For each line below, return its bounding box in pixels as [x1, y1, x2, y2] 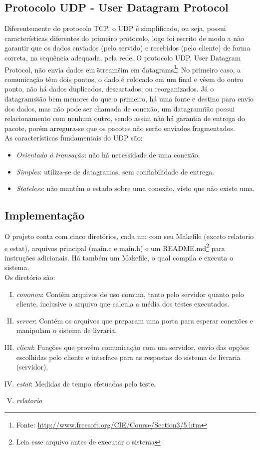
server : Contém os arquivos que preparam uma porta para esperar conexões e [16, 315, 253, 325]
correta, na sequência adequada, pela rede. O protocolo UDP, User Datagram [4, 52, 241, 62]
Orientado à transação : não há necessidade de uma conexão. [16, 149, 200, 159]
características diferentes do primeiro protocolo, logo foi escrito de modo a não [4, 32, 245, 43]
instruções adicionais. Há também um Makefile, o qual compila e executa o [4, 252, 233, 262]
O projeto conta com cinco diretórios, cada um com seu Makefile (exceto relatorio [4, 230, 254, 241]
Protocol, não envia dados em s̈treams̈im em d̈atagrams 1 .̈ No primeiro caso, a [4, 62, 241, 74]
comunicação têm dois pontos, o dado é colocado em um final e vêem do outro [4, 73, 244, 84]
